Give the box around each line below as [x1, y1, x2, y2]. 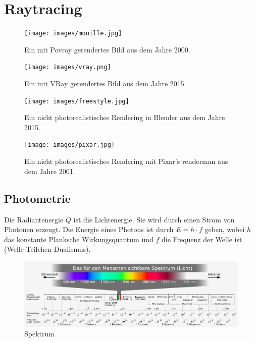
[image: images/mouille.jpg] [24, 30, 122, 37]
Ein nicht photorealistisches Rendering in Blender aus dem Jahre [24, 112, 225, 123]
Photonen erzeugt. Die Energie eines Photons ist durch [4, 224, 174, 235]
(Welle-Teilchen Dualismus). [4, 244, 91, 254]
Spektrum [24, 328, 55, 339]
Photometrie [4, 190, 71, 206]
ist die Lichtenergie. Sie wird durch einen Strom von [73, 214, 235, 224]
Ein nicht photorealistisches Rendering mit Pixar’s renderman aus [24, 156, 228, 166]
